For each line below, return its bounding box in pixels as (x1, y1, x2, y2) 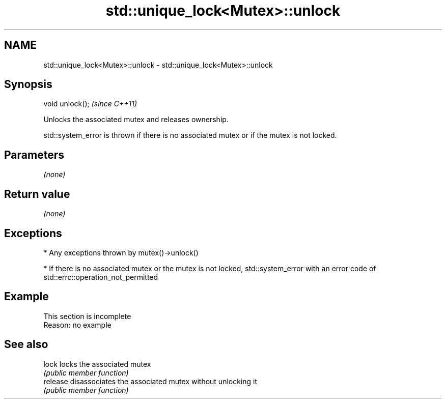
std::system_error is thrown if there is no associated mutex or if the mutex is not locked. (43, 131, 337, 140)
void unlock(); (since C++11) (43, 99, 137, 108)
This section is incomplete (43, 311, 131, 321)
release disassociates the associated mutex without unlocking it (43, 377, 258, 386)
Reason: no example (43, 320, 111, 329)
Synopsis (4, 78, 52, 91)
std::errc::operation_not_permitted (43, 272, 158, 281)
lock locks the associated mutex (43, 359, 151, 368)
